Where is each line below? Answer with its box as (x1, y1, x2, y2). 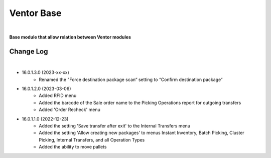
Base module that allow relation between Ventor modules (9, 34, 131, 40)
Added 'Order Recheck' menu (39, 106, 100, 112)
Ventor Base (9, 7, 62, 18)
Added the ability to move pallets (39, 144, 107, 150)
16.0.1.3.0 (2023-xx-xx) (22, 69, 70, 75)
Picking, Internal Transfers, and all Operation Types (39, 136, 145, 142)
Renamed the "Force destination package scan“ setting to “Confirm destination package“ (39, 76, 223, 82)
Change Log (9, 47, 48, 55)
